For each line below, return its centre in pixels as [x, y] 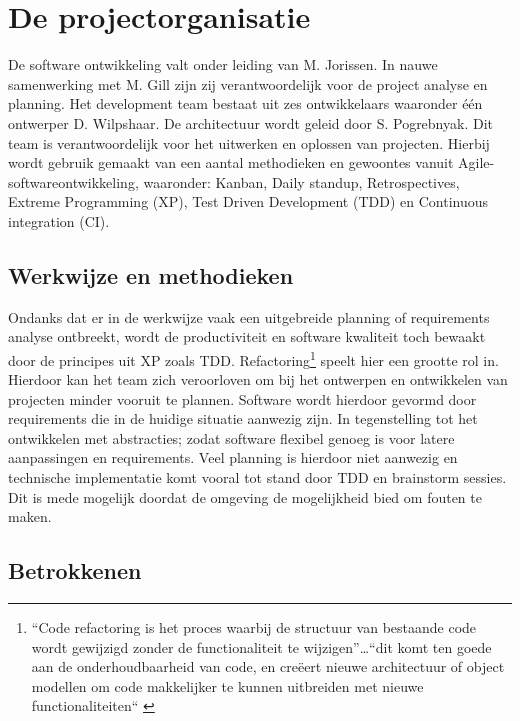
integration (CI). [59, 220]
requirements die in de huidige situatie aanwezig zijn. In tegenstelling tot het [243, 418]
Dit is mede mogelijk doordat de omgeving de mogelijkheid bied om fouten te [245, 496]
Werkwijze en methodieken [151, 274]
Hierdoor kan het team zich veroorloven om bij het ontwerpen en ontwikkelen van [258, 379]
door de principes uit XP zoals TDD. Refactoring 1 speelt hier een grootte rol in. [253, 358]
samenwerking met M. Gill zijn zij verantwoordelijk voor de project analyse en [248, 83]
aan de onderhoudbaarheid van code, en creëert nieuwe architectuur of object [268, 666]
